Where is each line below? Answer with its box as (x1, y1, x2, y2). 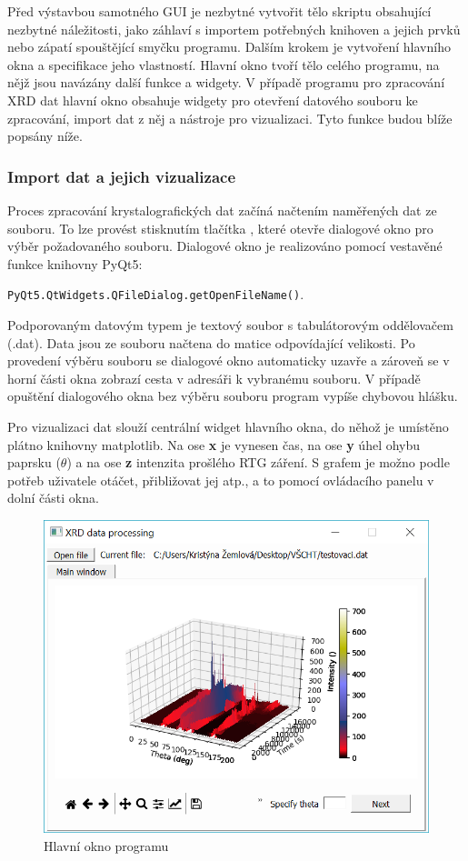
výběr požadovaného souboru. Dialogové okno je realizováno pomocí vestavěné (7, 236, 443, 255)
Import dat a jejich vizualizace (7, 165, 236, 187)
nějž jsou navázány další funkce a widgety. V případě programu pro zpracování (7, 73, 445, 92)
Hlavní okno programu (44, 836, 169, 855)
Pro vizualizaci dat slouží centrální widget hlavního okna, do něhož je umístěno (7, 416, 449, 436)
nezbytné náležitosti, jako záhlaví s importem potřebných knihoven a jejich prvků (7, 19, 461, 38)
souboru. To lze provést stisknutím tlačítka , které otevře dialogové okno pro (7, 218, 433, 237)
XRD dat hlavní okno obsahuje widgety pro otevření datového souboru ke (7, 90, 418, 109)
